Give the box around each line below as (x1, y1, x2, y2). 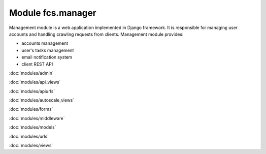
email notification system (21, 54, 72, 60)
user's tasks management (21, 47, 74, 53)
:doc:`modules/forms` (9, 106, 53, 112)
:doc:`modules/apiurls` (9, 88, 55, 94)
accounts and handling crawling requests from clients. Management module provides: (9, 31, 184, 37)
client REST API (21, 61, 53, 67)
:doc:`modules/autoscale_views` (9, 97, 74, 103)
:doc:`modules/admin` (9, 70, 54, 76)
